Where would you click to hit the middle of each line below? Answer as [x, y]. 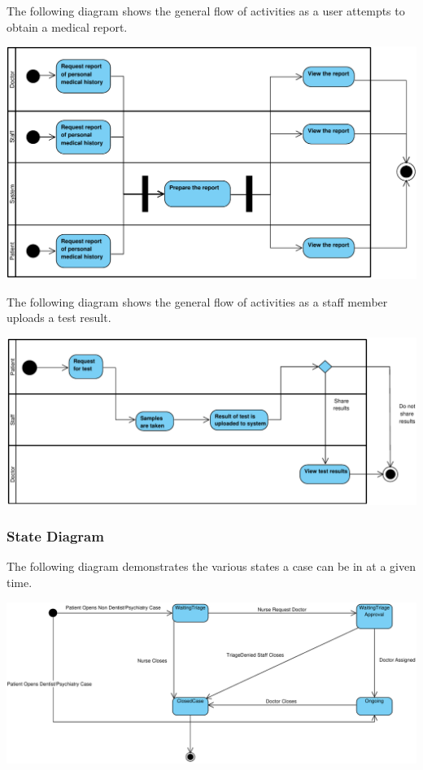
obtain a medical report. [67, 26]
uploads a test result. [59, 318]
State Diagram [55, 536]
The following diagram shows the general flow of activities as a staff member [197, 301]
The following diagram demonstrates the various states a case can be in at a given [211, 566]
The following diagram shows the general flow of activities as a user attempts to [206, 11]
